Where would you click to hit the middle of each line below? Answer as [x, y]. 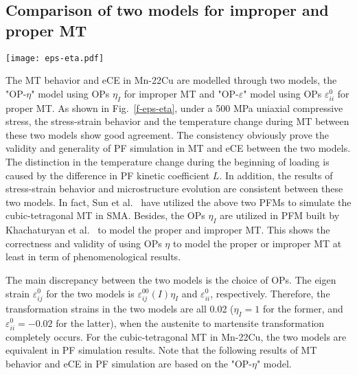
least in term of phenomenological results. [93, 257]
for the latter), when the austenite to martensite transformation [190, 322]
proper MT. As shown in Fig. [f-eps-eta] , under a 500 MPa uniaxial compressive [174, 107]
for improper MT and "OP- [181, 93]
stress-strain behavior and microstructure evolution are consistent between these [174, 189]
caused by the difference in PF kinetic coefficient [108, 175]
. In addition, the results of [276, 175]
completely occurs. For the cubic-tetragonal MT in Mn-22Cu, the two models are [176, 336]
